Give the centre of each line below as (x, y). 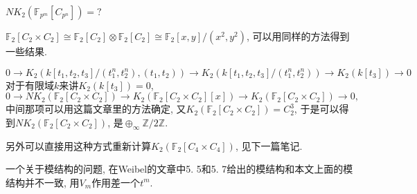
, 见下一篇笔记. (269, 145)
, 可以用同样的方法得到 (298, 36)
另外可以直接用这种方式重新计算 (78, 145)
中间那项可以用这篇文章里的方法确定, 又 (96, 109)
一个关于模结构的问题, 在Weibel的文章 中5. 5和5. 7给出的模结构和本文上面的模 (179, 169)
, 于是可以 (317, 109)
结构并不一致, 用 (43, 182)
